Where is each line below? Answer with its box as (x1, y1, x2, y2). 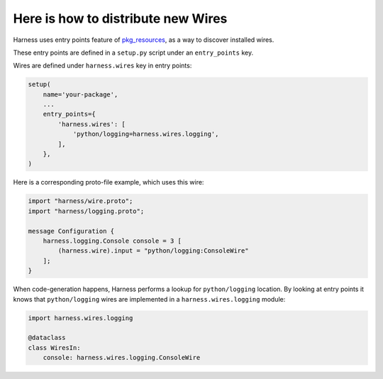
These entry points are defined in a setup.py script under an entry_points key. (13, 48, 254, 57)
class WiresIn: (28, 344, 81, 351)
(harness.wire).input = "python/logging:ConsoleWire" (57, 247, 249, 255)
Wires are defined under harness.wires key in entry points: (13, 61, 192, 70)
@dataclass (28, 334, 66, 342)
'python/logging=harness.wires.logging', (72, 130, 219, 138)
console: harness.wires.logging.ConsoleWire (43, 353, 201, 362)
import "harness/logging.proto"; (28, 207, 145, 215)
